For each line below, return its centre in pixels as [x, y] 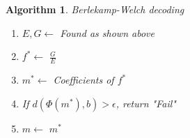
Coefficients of [84, 80]
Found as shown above [107, 32]
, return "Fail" [146, 103]
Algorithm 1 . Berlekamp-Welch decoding [95, 9]
